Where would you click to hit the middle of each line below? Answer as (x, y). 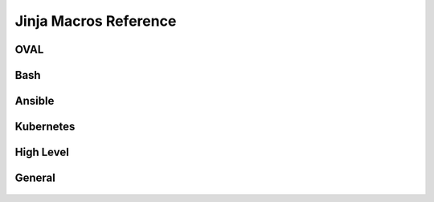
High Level (42, 153)
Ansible (35, 101)
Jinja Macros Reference (96, 21)
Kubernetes (45, 127)
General (35, 178)
